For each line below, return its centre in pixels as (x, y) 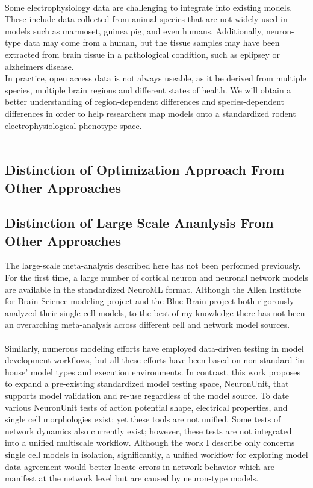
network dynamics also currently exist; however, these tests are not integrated (148, 430)
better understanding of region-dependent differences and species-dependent (145, 102)
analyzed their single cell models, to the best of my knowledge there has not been (155, 312)
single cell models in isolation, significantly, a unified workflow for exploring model (156, 454)
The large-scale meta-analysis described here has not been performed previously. (153, 265)
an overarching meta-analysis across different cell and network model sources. (147, 324)
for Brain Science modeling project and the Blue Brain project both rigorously (150, 301)
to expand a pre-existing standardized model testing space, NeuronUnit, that (147, 383)
